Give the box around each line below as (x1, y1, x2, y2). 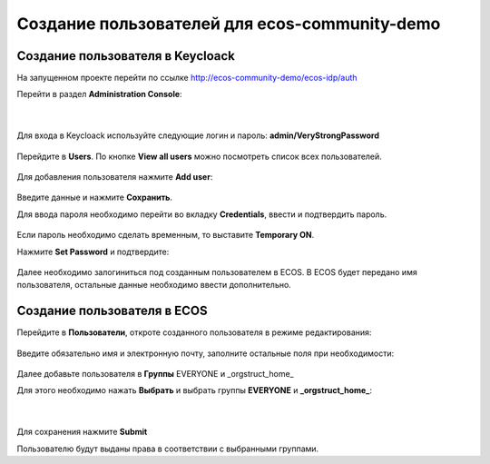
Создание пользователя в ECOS (16, 303, 208, 319)
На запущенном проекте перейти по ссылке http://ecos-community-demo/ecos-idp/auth (16, 73, 358, 84)
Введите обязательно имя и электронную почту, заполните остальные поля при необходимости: (16, 348, 395, 359)
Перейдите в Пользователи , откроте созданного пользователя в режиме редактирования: (16, 327, 372, 338)
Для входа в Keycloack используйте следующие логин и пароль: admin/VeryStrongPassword (16, 130, 380, 141)
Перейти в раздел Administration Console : (16, 89, 182, 100)
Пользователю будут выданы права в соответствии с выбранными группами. (16, 443, 319, 454)
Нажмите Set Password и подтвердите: (16, 246, 170, 257)
